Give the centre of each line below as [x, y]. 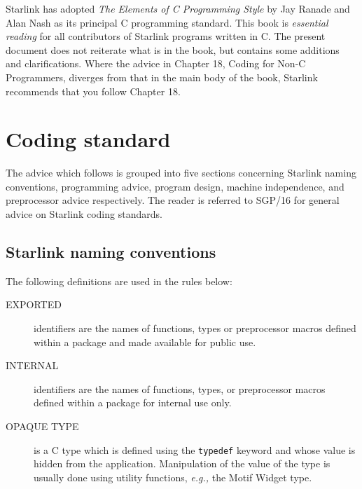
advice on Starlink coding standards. [84, 214]
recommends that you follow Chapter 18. [93, 91]
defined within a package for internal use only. [133, 402]
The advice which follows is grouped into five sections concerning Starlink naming [181, 173]
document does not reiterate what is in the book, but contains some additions [173, 49]
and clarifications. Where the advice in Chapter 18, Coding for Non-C [156, 63]
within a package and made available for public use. [145, 342]
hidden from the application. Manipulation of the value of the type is [182, 463]
